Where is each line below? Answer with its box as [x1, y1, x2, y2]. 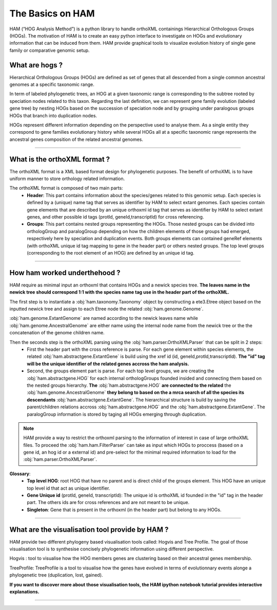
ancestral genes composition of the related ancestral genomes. [9, 136, 144, 142]
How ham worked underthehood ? [9, 268, 121, 277]
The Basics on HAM [9, 8, 95, 19]
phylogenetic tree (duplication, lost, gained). [9, 572, 103, 578]
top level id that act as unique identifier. [27, 485, 110, 491]
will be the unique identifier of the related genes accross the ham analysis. [27, 361, 189, 367]
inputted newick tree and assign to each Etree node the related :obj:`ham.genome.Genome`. [9, 306, 204, 312]
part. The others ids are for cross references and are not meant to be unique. [27, 499, 190, 506]
